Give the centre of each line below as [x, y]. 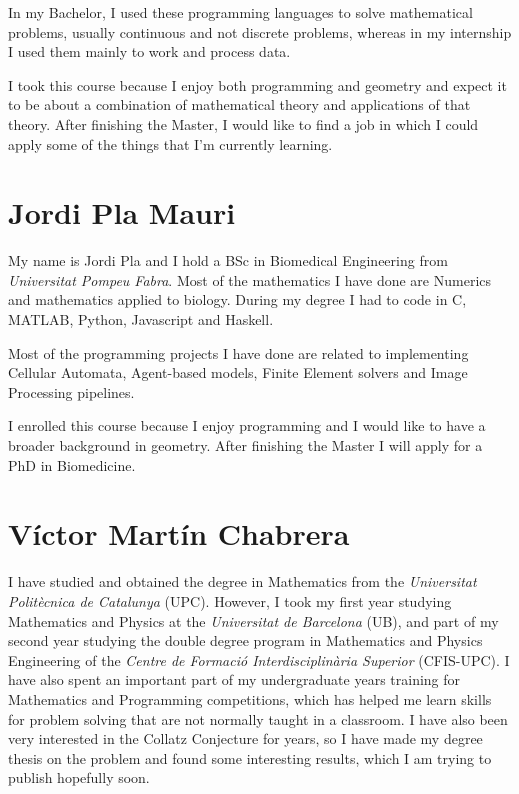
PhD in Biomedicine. [72, 464]
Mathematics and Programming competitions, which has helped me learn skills [250, 698]
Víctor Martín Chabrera [179, 533]
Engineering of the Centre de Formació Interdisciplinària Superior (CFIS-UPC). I [259, 659]
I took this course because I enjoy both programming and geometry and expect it [257, 84]
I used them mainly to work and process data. [149, 51]
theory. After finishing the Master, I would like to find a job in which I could [243, 123]
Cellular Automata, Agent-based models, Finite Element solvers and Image [238, 372]
